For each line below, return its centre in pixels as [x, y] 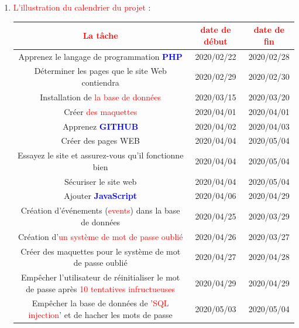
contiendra [100, 82]
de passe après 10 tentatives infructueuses [101, 288]
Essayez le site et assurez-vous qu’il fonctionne [100, 155]
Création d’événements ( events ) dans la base [100, 210]
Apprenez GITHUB [101, 126]
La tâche [100, 35]
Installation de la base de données [101, 97]
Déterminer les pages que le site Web [100, 71]
